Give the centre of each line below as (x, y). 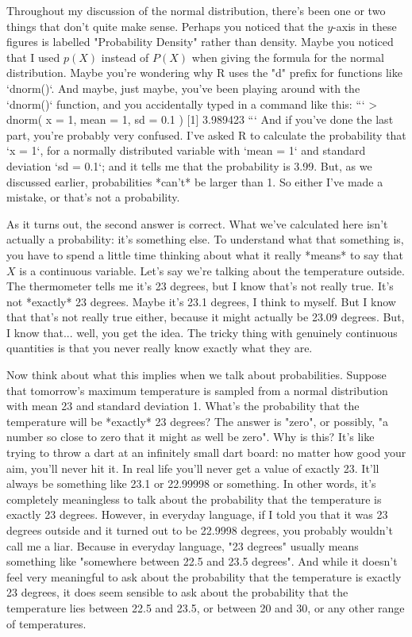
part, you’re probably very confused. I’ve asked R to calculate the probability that (206, 134)
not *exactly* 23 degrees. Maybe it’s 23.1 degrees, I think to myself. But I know (201, 301)
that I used (33, 57)
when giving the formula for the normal (288, 57)
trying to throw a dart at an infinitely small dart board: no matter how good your (206, 453)
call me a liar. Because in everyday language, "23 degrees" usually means (183, 545)
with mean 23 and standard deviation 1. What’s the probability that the (183, 406)
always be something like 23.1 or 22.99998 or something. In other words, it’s (191, 484)
